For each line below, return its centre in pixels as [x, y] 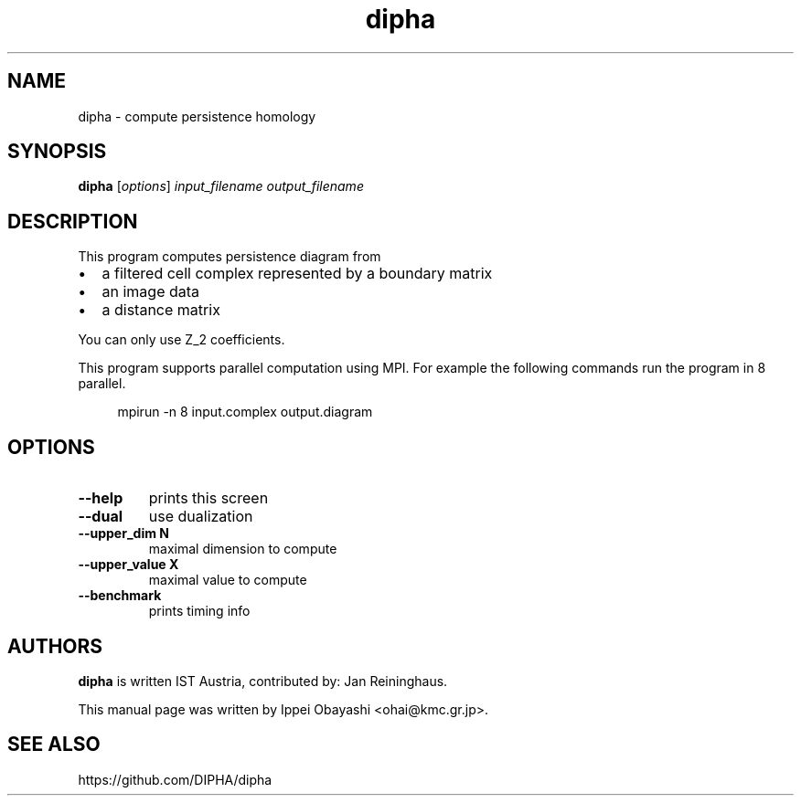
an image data [151, 292]
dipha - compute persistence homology [197, 116]
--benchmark [120, 596]
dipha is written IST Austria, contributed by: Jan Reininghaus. [263, 681]
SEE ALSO [54, 745]
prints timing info [199, 611]
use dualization [201, 517]
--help [101, 498]
